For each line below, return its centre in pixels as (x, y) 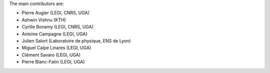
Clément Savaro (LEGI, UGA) (51, 54)
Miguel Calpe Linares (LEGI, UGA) (56, 48)
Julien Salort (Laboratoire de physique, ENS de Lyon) (76, 40)
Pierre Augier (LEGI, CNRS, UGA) (56, 13)
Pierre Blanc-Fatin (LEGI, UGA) (53, 62)
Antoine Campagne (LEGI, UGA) (54, 34)
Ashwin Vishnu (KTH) (44, 19)
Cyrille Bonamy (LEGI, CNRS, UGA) (57, 27)
